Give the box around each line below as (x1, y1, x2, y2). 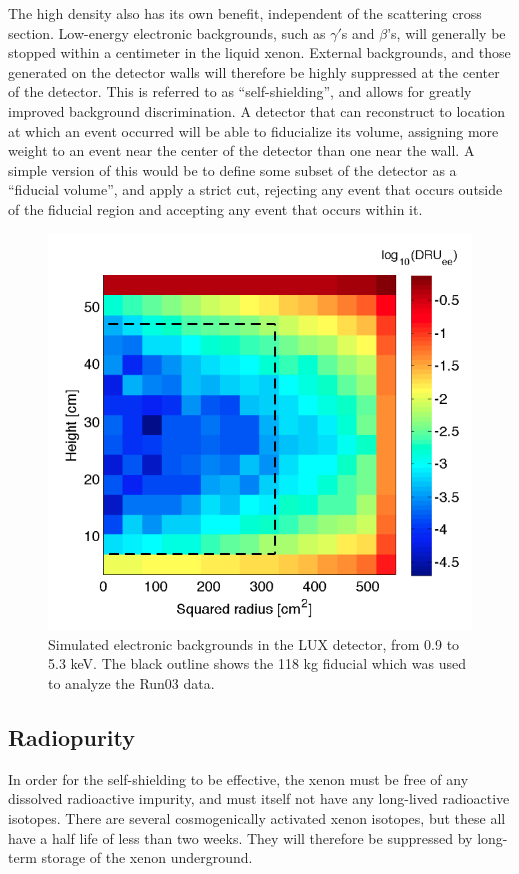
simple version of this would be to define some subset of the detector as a (8, 159, 457, 180)
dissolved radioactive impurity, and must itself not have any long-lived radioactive (8, 788, 510, 809)
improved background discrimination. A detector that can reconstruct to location (8, 100, 506, 121)
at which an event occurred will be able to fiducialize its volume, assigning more (8, 120, 499, 141)
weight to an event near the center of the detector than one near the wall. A (8, 140, 475, 161)
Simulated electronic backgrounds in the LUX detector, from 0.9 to (48, 633, 460, 654)
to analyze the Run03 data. (48, 673, 215, 694)
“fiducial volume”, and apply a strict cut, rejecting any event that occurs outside (8, 179, 503, 200)
